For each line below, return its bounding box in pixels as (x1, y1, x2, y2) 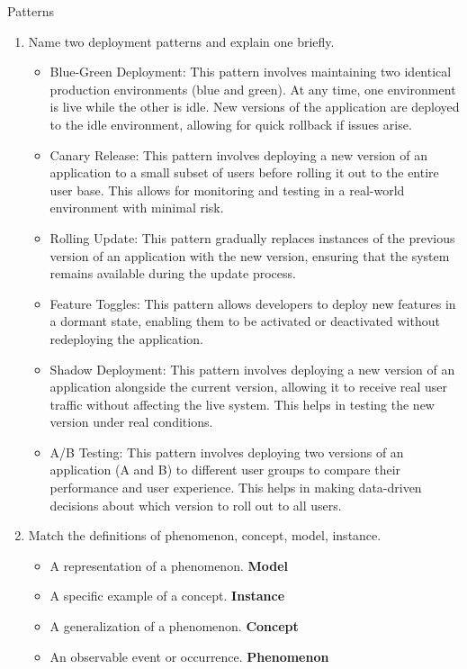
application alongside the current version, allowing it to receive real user (49, 377, 448, 396)
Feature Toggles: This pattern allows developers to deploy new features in (49, 294, 456, 312)
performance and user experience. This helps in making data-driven (49, 478, 422, 497)
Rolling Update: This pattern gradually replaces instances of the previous (49, 228, 455, 247)
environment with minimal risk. (49, 198, 224, 217)
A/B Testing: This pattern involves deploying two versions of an (49, 442, 404, 461)
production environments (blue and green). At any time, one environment (49, 79, 456, 98)
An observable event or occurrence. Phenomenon (49, 646, 329, 665)
